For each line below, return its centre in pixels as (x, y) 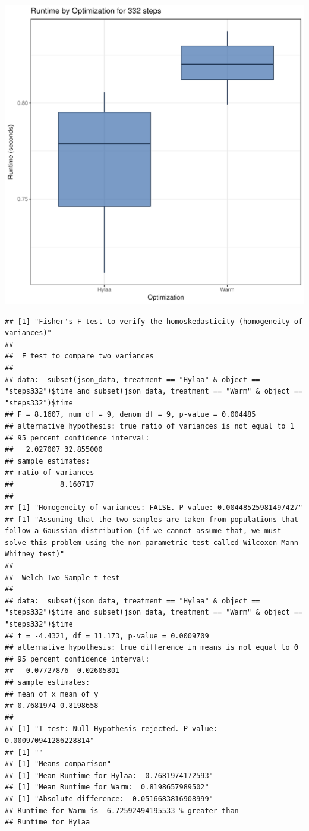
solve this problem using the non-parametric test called (122, 542)
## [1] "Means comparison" (58, 764)
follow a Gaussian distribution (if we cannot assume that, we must (143, 531)
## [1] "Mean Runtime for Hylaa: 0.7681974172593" (109, 775)
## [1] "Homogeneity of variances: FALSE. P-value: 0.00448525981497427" (154, 508)
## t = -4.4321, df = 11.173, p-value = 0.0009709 (107, 636)
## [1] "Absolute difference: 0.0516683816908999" (109, 799)
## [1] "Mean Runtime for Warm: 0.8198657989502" (107, 787)
